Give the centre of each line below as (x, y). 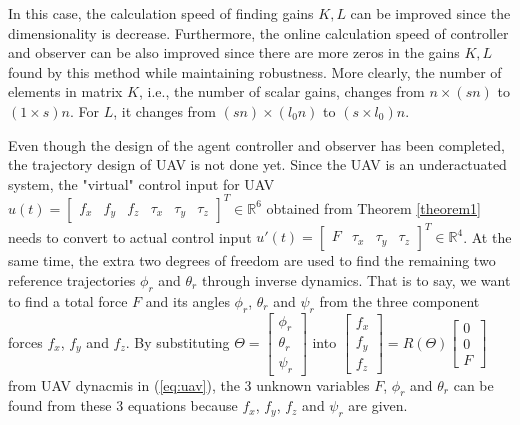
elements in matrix (65, 91)
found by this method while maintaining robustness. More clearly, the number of (255, 71)
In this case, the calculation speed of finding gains (161, 13)
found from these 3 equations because (123, 405)
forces (25, 341)
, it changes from (165, 110)
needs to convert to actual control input (130, 236)
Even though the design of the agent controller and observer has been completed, (256, 144)
